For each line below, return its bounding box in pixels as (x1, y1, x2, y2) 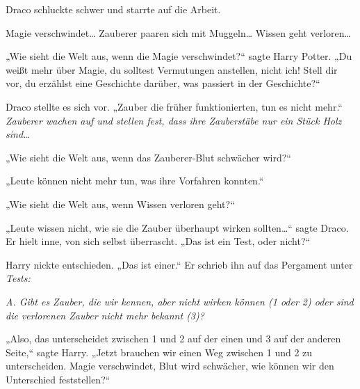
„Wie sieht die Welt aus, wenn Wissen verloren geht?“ (6, 196, 235, 211)
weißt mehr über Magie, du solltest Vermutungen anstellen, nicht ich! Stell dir (6, 62, 338, 77)
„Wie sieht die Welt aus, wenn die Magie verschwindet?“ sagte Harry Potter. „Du (6, 49, 352, 63)
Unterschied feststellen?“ (6, 372, 111, 386)
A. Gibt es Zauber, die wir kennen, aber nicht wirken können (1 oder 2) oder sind (6, 294, 354, 308)
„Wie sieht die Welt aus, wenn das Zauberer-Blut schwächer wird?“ (6, 150, 291, 164)
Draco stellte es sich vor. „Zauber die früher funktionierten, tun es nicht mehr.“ (6, 99, 343, 113)
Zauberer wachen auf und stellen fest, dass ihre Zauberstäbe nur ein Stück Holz (6, 113, 342, 127)
